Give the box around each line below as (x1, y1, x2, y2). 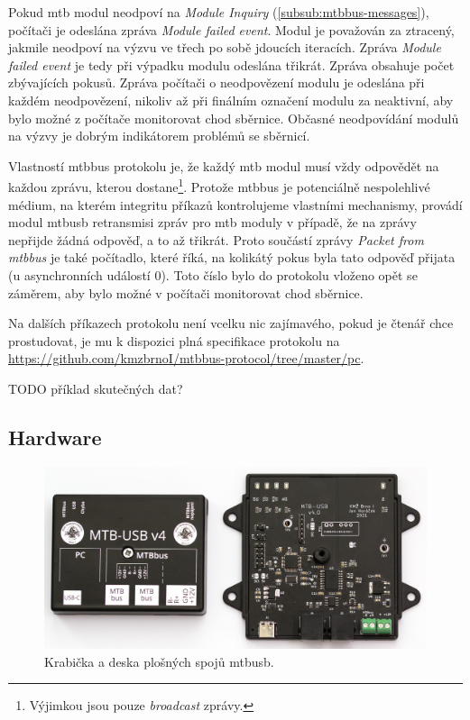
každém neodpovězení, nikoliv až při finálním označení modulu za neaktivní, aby (8, 90, 454, 109)
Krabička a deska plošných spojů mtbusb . (44, 652, 274, 670)
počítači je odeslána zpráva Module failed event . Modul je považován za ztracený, (8, 20, 455, 39)
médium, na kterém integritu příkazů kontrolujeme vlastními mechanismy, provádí (8, 195, 463, 214)
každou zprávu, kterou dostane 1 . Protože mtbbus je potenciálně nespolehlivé (8, 175, 430, 196)
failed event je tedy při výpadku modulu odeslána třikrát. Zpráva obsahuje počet (8, 55, 455, 74)
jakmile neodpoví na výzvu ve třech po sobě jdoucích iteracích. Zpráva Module (8, 38, 441, 57)
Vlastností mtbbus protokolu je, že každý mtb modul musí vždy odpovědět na (8, 156, 439, 175)
